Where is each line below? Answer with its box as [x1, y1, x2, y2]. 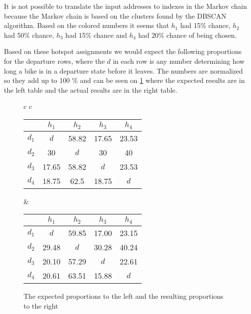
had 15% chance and [65, 29, 127, 40]
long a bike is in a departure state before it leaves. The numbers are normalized [4, 65, 243, 76]
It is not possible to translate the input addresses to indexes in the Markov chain [4, 1, 247, 11]
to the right [24, 301, 58, 311]
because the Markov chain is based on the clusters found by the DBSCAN [4, 10, 226, 21]
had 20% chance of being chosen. [138, 29, 237, 40]
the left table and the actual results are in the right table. [4, 84, 177, 95]
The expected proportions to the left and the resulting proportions [24, 291, 224, 301]
